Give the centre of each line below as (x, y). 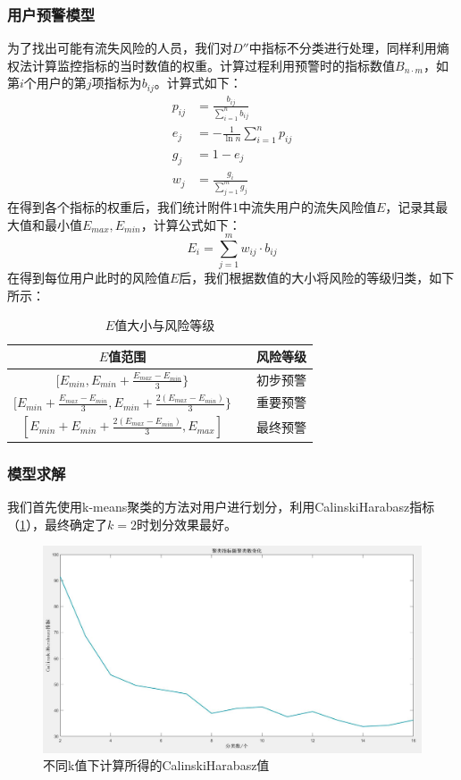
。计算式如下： (198, 83)
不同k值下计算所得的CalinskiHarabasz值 (156, 765)
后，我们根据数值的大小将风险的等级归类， (304, 278)
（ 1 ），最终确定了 (57, 524)
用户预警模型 (51, 14)
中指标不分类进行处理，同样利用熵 (349, 48)
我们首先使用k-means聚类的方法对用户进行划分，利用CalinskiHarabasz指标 (221, 507)
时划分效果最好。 (186, 524)
